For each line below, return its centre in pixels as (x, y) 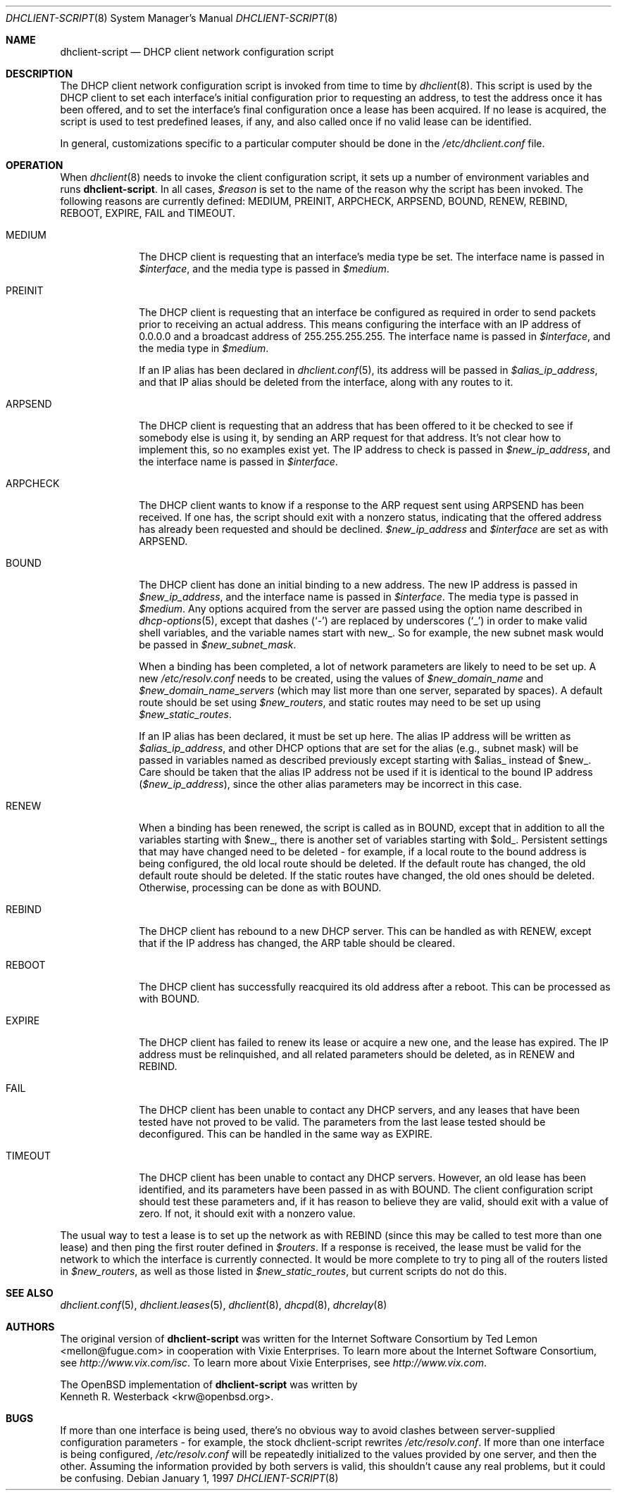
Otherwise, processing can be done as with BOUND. (260, 887)
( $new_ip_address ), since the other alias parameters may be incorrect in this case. (331, 784)
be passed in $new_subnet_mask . (218, 645)
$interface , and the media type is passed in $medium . (264, 269)
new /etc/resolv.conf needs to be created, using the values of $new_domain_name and (341, 678)
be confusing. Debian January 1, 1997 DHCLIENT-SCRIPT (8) (199, 1478)
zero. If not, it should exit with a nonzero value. (247, 1213)
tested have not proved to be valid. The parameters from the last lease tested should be (342, 1122)
